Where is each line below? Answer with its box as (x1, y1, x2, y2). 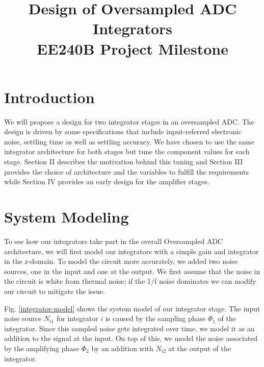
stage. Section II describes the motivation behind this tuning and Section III (4, 156, 243, 167)
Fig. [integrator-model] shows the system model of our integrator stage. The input (4, 303, 260, 313)
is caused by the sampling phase (105, 313, 206, 324)
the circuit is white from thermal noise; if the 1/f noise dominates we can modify (4, 276, 256, 286)
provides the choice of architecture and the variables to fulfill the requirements (4, 166, 249, 177)
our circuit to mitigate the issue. (4, 285, 105, 296)
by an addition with (91, 342, 153, 353)
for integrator (56, 313, 98, 324)
